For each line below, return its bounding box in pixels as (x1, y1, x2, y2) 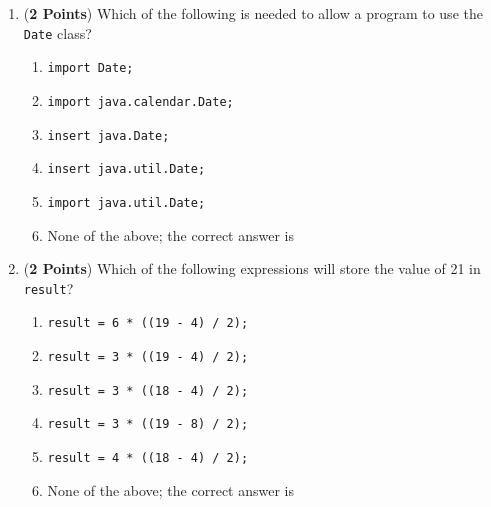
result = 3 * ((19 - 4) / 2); (47, 350, 249, 365)
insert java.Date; (47, 128, 170, 143)
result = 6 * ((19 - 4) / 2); (47, 316, 249, 331)
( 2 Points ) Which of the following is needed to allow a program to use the (23, 3, 483, 23)
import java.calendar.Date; (47, 94, 234, 109)
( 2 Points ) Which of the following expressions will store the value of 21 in (23, 258, 481, 279)
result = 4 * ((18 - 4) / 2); (47, 451, 249, 465)
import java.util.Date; (47, 195, 206, 210)
